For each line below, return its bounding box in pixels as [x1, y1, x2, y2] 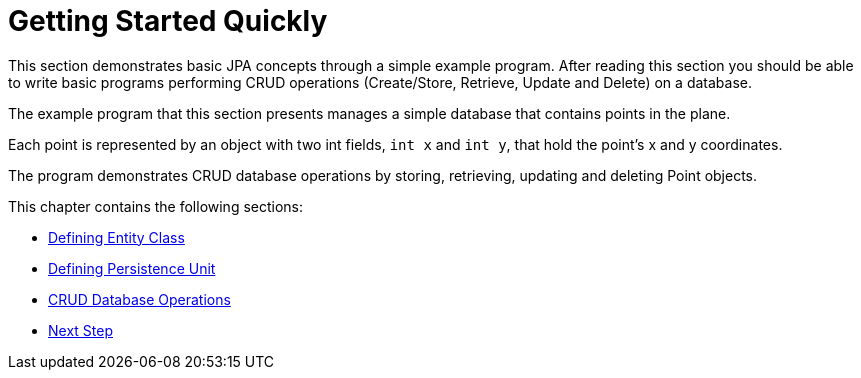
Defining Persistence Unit [48, 259, 216, 277]
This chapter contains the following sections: [8, 197, 304, 215]
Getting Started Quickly [8, 4, 328, 38]
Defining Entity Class [48, 228, 185, 246]
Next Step [48, 321, 113, 339]
